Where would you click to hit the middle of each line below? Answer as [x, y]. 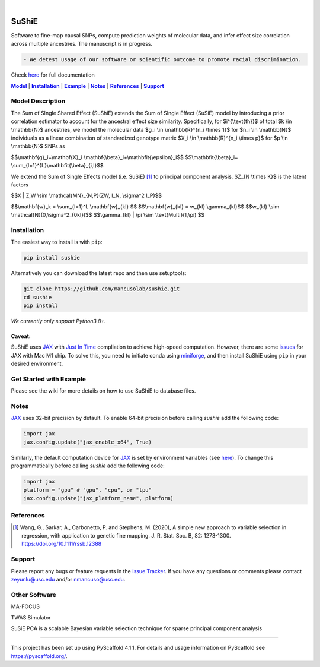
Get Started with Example [48, 379]
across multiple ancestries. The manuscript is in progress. [82, 44]
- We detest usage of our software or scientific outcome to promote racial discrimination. [162, 60]
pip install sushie [52, 258]
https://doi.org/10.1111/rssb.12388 [62, 544]
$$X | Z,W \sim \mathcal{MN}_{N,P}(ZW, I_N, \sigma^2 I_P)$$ [87, 195]
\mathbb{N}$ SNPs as [38, 146]
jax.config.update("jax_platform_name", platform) [99, 498]
